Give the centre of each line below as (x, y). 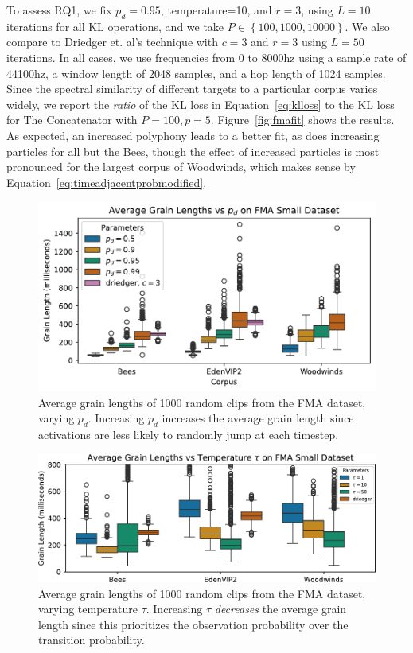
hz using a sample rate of (345, 57)
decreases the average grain (281, 609)
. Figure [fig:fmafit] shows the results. (302, 120)
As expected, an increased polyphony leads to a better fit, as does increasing (193, 135)
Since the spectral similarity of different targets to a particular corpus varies (192, 89)
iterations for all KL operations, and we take (115, 26)
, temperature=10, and (216, 10)
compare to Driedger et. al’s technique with (112, 42)
